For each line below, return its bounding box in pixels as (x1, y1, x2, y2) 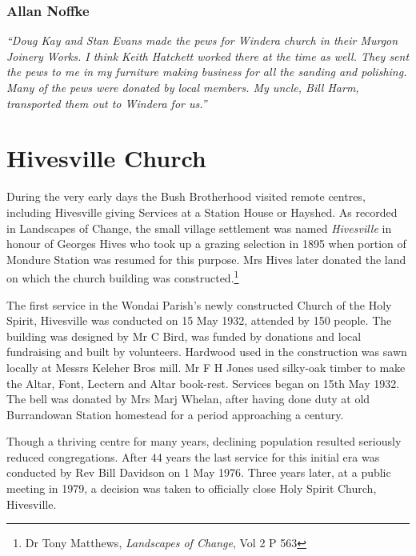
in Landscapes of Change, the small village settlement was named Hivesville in (6, 219, 392, 236)
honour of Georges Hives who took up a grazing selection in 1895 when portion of (6, 235, 406, 252)
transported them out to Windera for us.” (6, 94, 207, 111)
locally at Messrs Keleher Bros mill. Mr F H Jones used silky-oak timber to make (6, 358, 406, 375)
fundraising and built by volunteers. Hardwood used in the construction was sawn (6, 343, 407, 360)
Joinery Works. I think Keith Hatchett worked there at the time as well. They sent (6, 47, 410, 64)
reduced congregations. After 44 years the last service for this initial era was (6, 448, 380, 465)
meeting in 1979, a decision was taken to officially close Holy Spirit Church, (6, 480, 377, 497)
